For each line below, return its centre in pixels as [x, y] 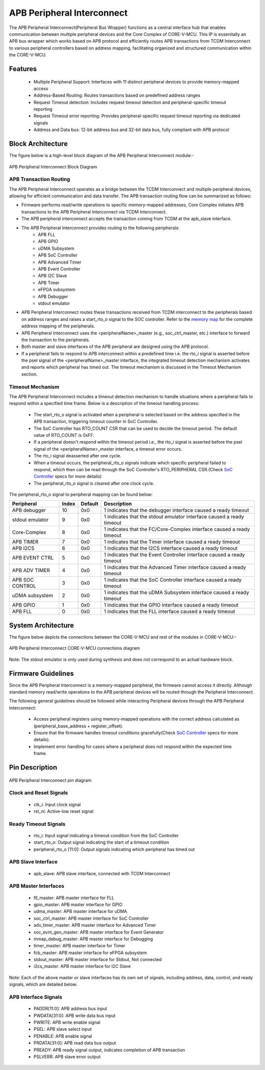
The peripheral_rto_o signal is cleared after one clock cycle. [94, 483]
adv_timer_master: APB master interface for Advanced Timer [95, 925]
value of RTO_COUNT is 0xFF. [64, 435]
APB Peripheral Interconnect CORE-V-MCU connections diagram [74, 648]
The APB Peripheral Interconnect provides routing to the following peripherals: [101, 228]
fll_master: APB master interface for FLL [74, 898]
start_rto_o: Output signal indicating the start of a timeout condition [101, 842]
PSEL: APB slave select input [63, 1029]
